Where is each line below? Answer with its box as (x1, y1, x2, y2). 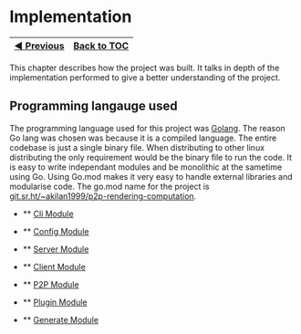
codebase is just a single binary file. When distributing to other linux (9, 141, 265, 152)
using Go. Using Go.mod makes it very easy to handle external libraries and (9, 171, 294, 182)
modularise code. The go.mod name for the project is (9, 181, 210, 192)
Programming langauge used (9, 99, 178, 114)
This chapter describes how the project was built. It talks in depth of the (9, 62, 280, 73)
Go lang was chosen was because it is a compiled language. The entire (9, 132, 277, 143)
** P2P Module (22, 278, 79, 289)
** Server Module (22, 244, 89, 255)
